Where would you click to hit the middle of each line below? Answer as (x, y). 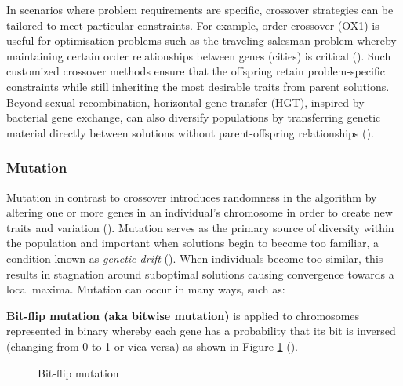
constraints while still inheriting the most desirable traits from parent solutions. (198, 86)
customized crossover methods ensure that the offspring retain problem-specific (196, 71)
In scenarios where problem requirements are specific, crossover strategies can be (200, 9)
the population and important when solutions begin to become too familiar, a (193, 243)
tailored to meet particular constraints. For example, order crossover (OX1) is (193, 25)
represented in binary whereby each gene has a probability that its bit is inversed (201, 331)
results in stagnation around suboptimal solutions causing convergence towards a (200, 273)
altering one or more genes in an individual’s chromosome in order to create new (200, 212)
